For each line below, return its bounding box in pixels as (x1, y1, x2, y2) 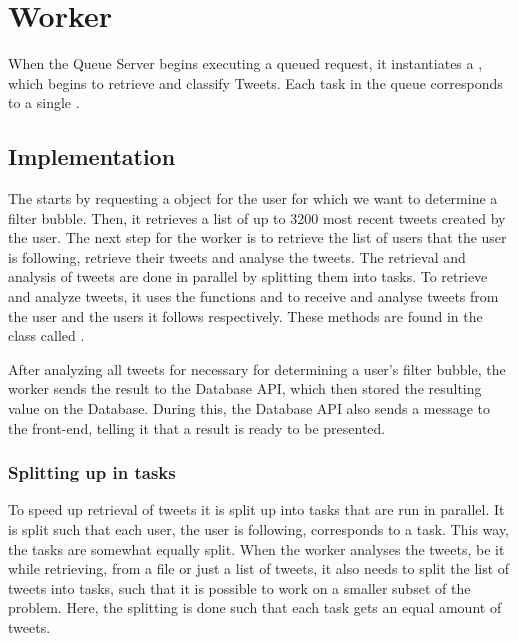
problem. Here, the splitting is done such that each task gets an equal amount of (8, 597, 502, 618)
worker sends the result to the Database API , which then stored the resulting (8, 378, 482, 399)
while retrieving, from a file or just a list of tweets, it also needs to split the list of (8, 558, 510, 579)
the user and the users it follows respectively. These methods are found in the (8, 305, 483, 326)
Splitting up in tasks (8, 460, 176, 485)
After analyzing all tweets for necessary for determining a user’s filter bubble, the (8, 358, 506, 379)
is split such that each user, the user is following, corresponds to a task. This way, (8, 519, 510, 540)
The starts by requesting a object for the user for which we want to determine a (8, 188, 498, 209)
